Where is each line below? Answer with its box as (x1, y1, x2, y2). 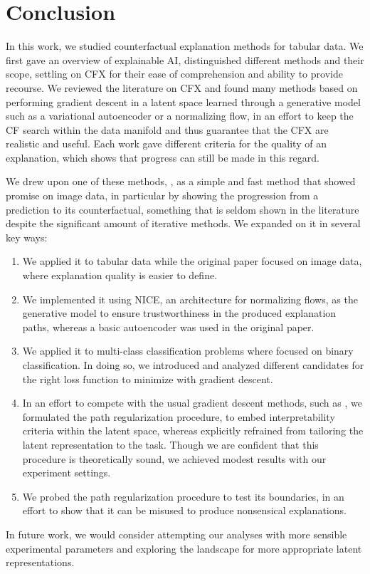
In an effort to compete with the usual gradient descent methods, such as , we (22, 395, 362, 410)
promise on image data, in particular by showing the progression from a (6, 188, 319, 203)
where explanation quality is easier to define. (22, 268, 218, 283)
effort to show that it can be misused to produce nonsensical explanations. (22, 503, 347, 518)
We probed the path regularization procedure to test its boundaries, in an (22, 489, 344, 503)
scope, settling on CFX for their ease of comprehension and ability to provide (6, 66, 343, 81)
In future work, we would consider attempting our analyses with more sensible (6, 526, 347, 541)
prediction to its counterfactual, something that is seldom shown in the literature (6, 202, 359, 216)
